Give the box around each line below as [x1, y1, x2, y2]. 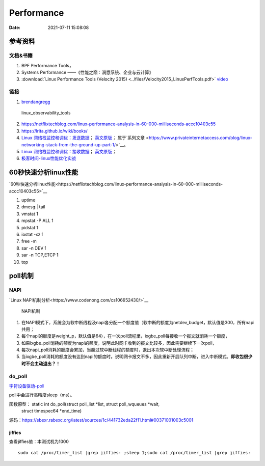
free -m [21, 238, 37, 244]
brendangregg [21, 99, 51, 105]
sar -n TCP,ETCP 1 [21, 252, 59, 258]
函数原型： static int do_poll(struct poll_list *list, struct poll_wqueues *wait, [9, 401, 160, 407]
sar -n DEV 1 [21, 245, 47, 251]
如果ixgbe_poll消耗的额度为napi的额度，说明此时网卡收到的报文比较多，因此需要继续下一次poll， [21, 340, 217, 346]
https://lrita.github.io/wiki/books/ [21, 128, 88, 134]
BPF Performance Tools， [21, 62, 74, 68]
